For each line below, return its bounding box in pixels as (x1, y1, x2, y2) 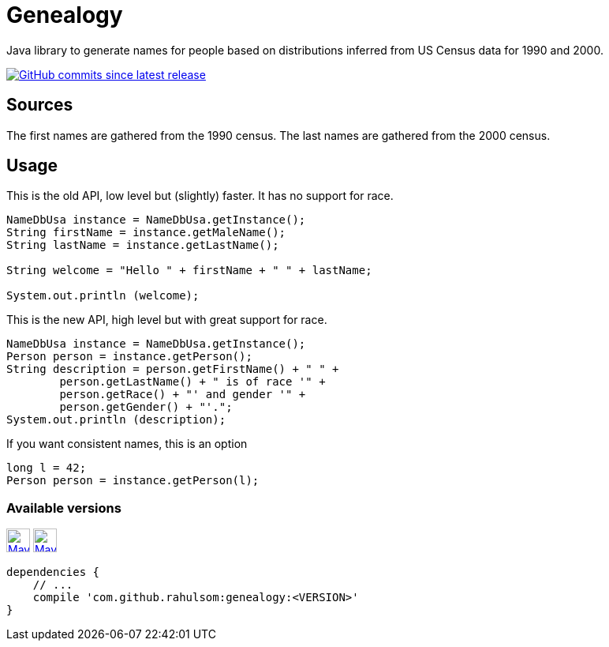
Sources (6, 95, 73, 115)
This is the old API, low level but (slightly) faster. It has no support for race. (6, 189, 394, 203)
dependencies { (6, 566, 100, 579)
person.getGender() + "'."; (59, 401, 233, 414)
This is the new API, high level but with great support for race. (6, 313, 327, 327)
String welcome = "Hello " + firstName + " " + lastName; (6, 264, 372, 277)
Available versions (6, 499, 121, 516)
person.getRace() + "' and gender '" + (59, 388, 306, 401)
